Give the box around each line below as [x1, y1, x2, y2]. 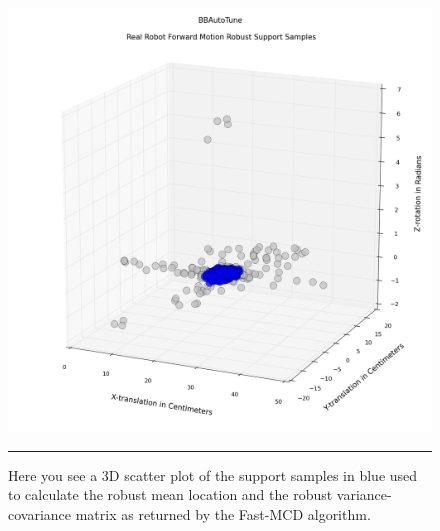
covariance [8, 503, 72, 524]
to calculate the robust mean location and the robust [8, 484, 333, 505]
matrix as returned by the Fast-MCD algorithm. [75, 503, 371, 524]
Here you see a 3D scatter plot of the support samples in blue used [8, 464, 418, 485]
